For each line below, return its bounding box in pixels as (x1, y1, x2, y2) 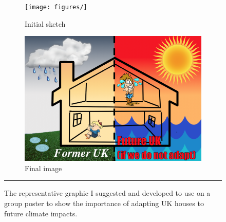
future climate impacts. (4, 208, 78, 218)
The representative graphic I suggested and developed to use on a (4, 188, 211, 198)
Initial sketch (25, 18, 66, 29)
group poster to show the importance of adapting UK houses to (4, 197, 204, 208)
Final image (25, 162, 62, 173)
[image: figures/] (25, 4, 87, 11)
